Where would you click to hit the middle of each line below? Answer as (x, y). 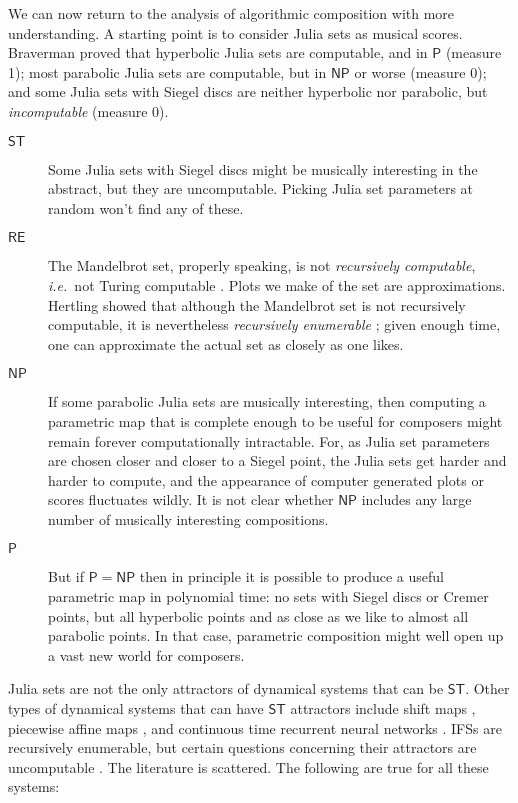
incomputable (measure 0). (88, 110)
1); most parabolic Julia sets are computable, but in (167, 71)
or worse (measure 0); (420, 71)
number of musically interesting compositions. (188, 518)
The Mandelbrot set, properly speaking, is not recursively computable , (262, 265)
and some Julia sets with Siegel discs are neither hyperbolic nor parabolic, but (248, 91)
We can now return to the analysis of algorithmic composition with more (231, 13)
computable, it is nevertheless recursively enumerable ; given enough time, (274, 324)
